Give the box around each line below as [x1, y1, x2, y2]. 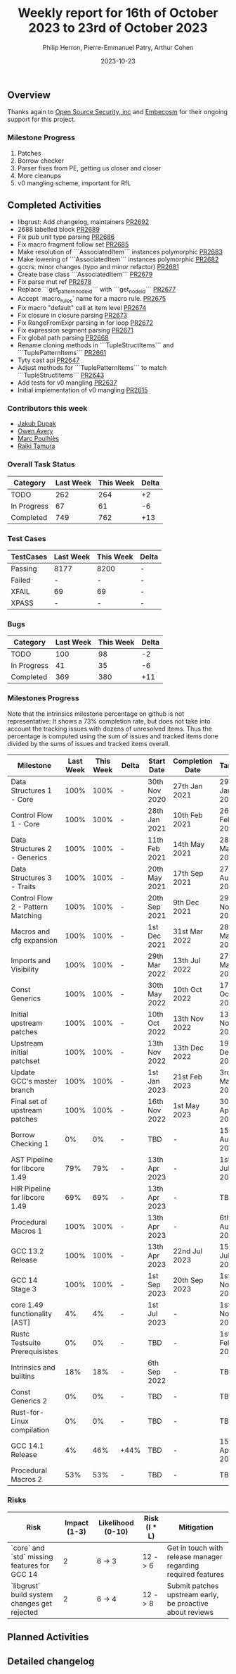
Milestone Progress [7, 132, 76, 142]
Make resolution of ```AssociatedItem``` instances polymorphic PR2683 [17, 248, 223, 256]
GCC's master [11, 1076, 58, 1086]
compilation [11, 1425, 50, 1434]
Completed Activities [7, 199, 102, 211]
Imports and [11, 955, 51, 965]
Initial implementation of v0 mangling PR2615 [17, 386, 148, 395]
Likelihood [98, 1518, 134, 1527]
